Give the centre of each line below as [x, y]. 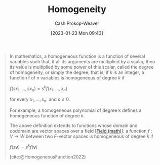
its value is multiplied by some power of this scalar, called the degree [82, 67]
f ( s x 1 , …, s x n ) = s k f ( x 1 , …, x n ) [38, 89]
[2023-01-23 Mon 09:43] [77, 33]
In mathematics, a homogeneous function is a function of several [77, 56]
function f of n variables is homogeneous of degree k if [67, 77]
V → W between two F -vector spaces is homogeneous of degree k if [82, 136]
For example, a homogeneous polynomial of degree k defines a [75, 110]
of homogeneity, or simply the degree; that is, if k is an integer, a [77, 72]
